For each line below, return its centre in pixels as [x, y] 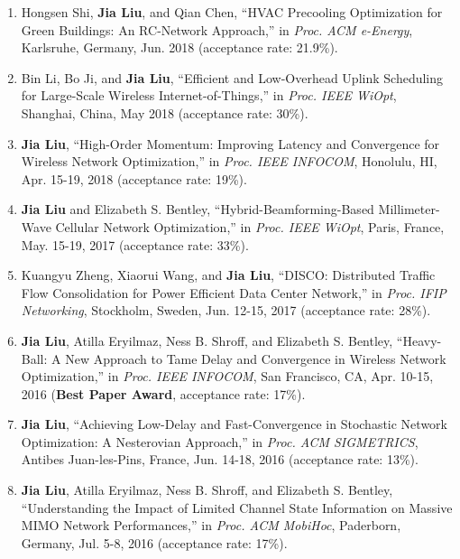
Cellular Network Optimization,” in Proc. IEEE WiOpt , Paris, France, [250, 226]
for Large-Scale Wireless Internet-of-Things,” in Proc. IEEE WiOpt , [209, 95]
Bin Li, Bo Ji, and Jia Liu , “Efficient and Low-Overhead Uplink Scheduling [232, 77]
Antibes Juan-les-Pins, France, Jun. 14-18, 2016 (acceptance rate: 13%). [220, 459]
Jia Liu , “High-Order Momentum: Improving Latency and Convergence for [230, 143]
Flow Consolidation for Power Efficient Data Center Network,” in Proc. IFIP [234, 292]
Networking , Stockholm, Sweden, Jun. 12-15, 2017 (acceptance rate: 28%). [226, 310]
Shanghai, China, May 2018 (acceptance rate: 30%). [165, 112]
